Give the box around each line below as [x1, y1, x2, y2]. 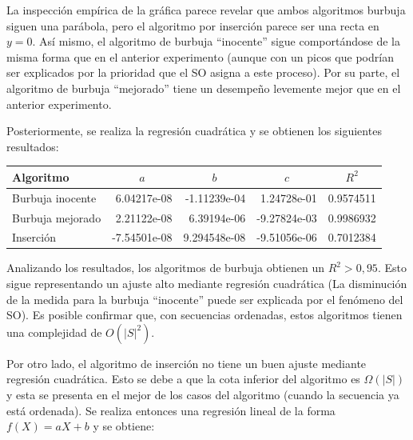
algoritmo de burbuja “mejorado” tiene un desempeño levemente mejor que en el [6, 79, 401, 96]
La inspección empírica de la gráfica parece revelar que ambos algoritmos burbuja [6, 2, 406, 18]
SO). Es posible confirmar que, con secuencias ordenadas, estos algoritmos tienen [6, 306, 403, 323]
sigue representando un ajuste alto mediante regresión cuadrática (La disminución [6, 275, 407, 292]
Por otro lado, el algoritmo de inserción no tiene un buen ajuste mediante [6, 354, 367, 371]
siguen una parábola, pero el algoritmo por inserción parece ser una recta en [6, 17, 379, 34]
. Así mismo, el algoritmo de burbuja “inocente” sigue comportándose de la [32, 33, 400, 50]
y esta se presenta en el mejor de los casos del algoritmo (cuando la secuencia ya [6, 386, 399, 403]
